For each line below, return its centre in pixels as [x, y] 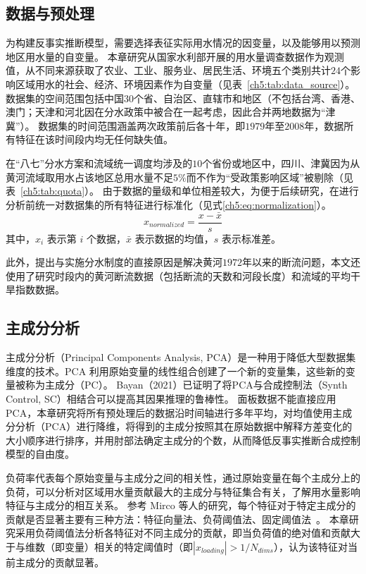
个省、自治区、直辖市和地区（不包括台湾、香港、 [247, 98]
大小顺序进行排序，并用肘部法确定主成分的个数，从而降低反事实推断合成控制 [183, 440]
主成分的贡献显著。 [59, 562]
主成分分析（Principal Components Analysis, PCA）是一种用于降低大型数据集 [181, 357]
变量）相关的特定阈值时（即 [128, 546]
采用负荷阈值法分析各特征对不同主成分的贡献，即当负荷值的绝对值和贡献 [183, 533]
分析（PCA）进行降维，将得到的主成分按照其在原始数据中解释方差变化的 [184, 426]
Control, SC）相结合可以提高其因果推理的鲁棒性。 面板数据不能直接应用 [171, 398]
